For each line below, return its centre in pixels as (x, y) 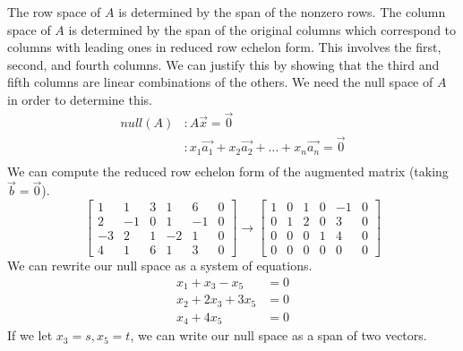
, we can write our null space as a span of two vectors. (279, 335)
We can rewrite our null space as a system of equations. (160, 265)
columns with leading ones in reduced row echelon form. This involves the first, (224, 47)
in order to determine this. (80, 99)
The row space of (54, 12)
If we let (30, 335)
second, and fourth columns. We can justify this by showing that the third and (223, 64)
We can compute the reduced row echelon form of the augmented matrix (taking (228, 171)
